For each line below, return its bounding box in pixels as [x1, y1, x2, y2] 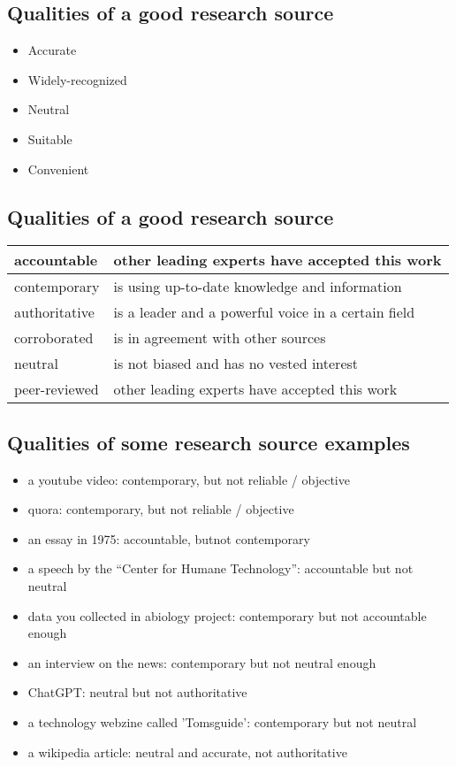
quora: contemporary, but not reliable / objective [27, 500, 294, 518]
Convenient [27, 159, 89, 178]
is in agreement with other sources [113, 327, 326, 349]
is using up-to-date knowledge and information [113, 276, 402, 297]
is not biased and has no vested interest [113, 353, 359, 374]
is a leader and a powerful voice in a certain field [113, 302, 415, 323]
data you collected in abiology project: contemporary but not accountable [27, 606, 427, 625]
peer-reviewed [14, 379, 99, 400]
